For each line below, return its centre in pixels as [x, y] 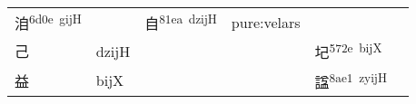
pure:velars [266, 22]
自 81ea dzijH [181, 22]
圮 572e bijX [348, 51]
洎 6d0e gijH [48, 22]
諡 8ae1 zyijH [351, 80]
